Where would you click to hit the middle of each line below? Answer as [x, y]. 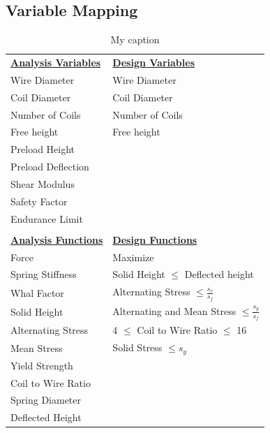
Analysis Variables [56, 63]
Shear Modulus [43, 183]
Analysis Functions [57, 239]
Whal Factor [37, 292]
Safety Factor [39, 201]
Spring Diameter [46, 400]
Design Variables [153, 63]
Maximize [133, 257]
